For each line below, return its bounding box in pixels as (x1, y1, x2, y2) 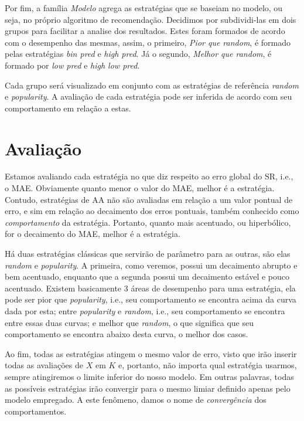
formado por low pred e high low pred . (5, 59, 140, 71)
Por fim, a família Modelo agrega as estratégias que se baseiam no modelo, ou (5, 2, 283, 13)
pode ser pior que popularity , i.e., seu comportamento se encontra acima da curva (5, 293, 296, 305)
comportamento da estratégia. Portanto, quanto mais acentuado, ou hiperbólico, (5, 216, 291, 228)
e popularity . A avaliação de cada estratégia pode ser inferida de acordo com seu (5, 90, 292, 103)
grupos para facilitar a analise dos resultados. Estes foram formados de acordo (5, 25, 285, 37)
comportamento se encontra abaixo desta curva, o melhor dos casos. (5, 328, 248, 340)
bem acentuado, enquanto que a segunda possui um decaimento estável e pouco (5, 270, 289, 283)
